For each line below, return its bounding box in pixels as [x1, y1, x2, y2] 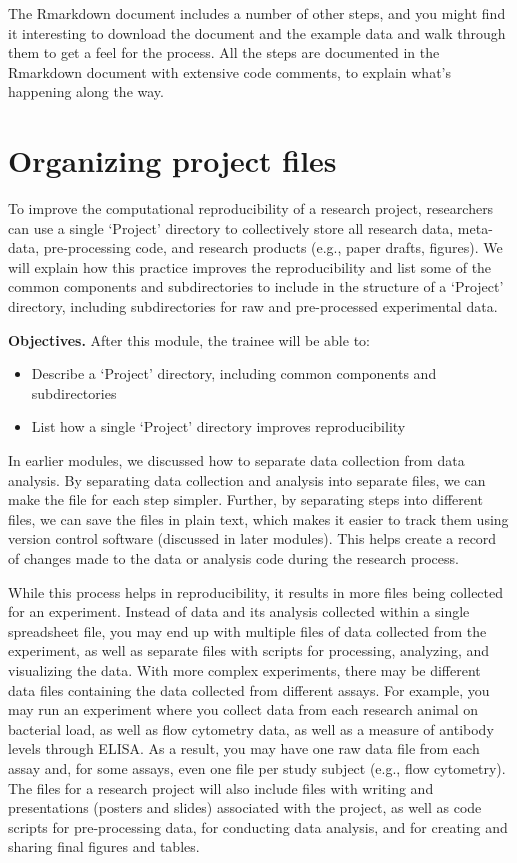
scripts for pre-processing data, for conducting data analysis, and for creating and [8, 816, 508, 837]
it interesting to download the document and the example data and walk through [8, 22, 506, 43]
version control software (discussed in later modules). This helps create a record [8, 528, 497, 549]
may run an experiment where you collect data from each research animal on [8, 699, 479, 720]
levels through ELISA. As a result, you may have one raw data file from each [8, 738, 480, 759]
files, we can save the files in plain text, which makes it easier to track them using [8, 508, 509, 529]
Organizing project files [8, 140, 337, 181]
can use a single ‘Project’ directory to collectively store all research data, [8, 217, 454, 238]
